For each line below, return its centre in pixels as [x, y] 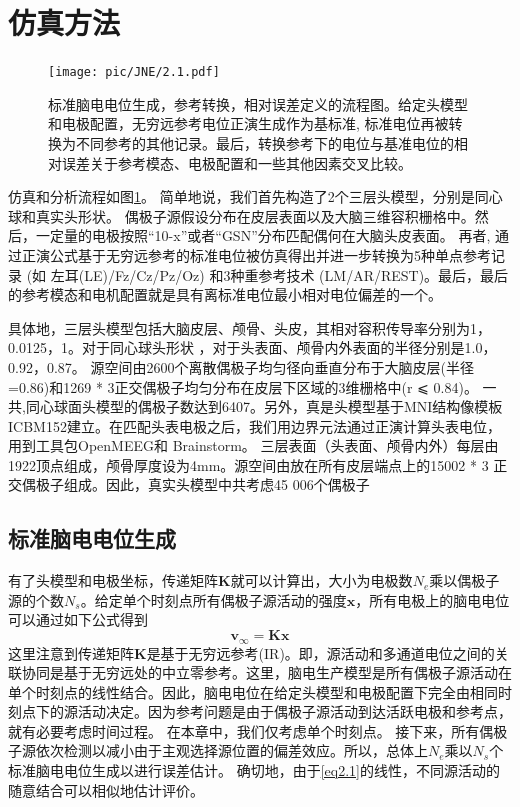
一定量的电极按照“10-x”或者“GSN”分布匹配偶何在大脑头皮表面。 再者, [263, 235]
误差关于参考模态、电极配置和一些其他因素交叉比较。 [236, 162]
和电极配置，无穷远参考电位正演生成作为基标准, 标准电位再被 [248, 123]
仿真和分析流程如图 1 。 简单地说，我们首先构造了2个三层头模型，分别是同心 [255, 196]
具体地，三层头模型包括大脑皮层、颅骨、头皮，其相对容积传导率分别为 [239, 327]
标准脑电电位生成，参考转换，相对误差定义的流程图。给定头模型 [258, 103]
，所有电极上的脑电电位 [432, 599]
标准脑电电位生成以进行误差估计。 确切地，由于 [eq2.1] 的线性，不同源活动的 [254, 770]
